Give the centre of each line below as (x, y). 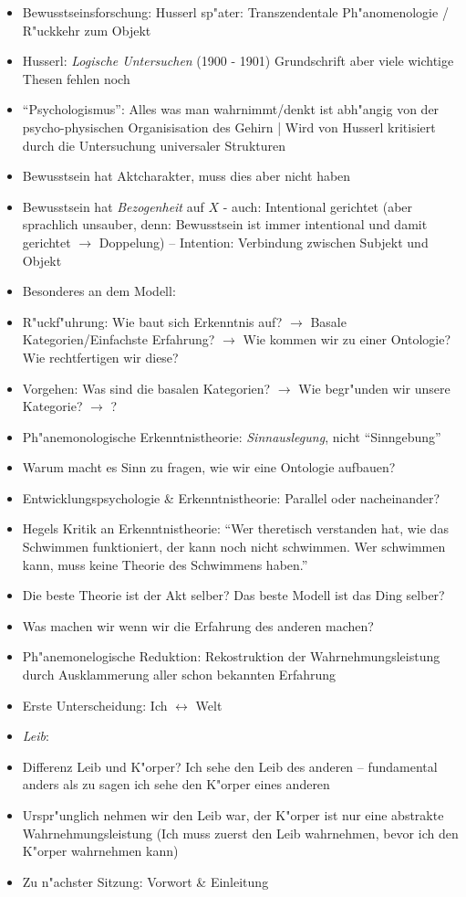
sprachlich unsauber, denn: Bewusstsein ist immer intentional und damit (225, 224)
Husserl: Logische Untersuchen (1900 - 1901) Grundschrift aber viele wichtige (238, 61)
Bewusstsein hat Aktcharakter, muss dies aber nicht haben (186, 176)
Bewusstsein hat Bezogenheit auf (113, 206)
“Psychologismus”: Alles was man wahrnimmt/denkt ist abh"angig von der (231, 109)
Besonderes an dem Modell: (99, 291)
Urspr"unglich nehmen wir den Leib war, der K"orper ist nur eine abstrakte (233, 815)
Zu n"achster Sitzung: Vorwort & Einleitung (145, 881)
